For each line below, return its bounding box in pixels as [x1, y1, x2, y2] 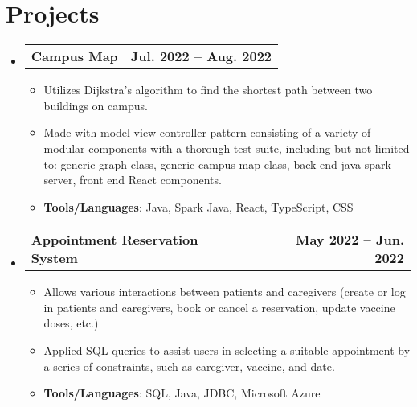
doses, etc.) [43, 314, 99, 331]
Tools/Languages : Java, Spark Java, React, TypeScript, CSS [43, 198, 354, 215]
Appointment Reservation [31, 230, 198, 249]
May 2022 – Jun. [295, 230, 404, 249]
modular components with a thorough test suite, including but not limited [43, 139, 410, 156]
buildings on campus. [43, 97, 148, 113]
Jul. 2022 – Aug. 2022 [130, 47, 272, 66]
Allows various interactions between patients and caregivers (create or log [43, 283, 406, 300]
